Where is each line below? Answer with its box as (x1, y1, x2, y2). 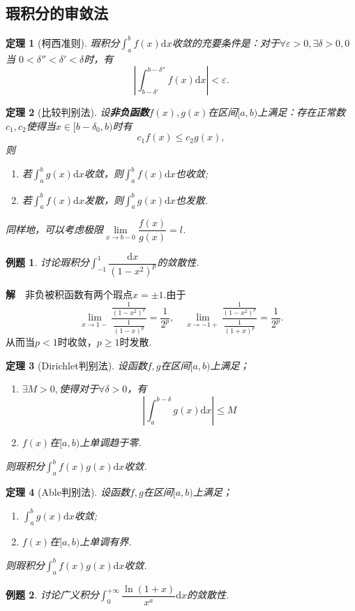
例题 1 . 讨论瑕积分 (6, 255, 89, 269)
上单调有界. (80, 533, 132, 548)
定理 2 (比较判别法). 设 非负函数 (6, 105, 149, 119)
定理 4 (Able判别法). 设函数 (6, 484, 130, 499)
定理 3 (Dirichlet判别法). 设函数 (6, 358, 147, 372)
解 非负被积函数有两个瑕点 (6, 286, 133, 301)
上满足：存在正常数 (257, 105, 346, 119)
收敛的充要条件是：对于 (172, 35, 280, 50)
